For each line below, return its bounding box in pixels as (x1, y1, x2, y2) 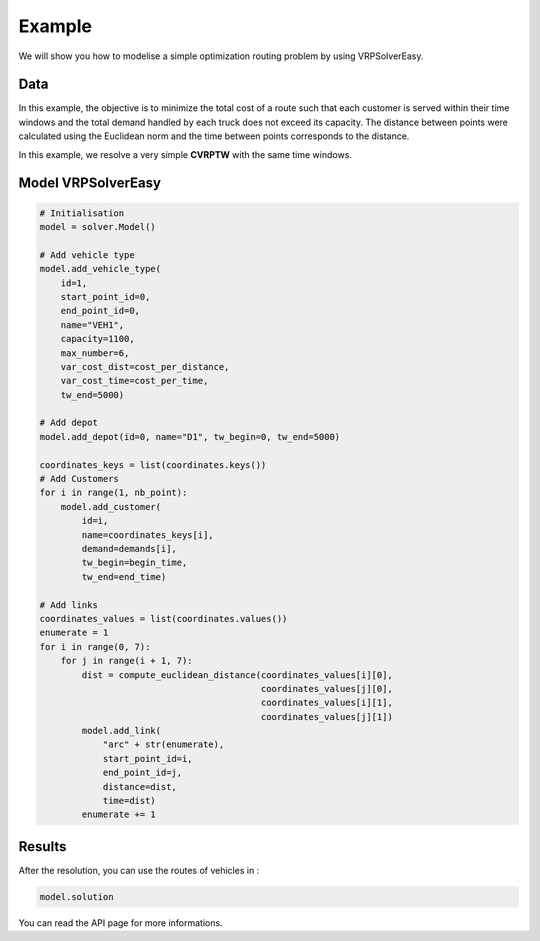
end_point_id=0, (60, 305, 140, 317)
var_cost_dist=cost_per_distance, (60, 361, 230, 372)
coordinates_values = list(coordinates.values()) (39, 613, 288, 624)
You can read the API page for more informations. (18, 916, 224, 929)
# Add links (39, 599, 99, 610)
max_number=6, (60, 347, 130, 359)
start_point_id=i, (102, 753, 194, 764)
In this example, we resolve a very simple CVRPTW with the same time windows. (18, 148, 352, 160)
